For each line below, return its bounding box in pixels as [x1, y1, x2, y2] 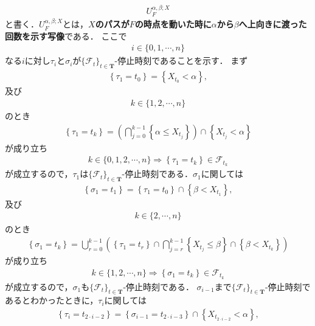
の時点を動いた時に [134, 18, 212, 30]
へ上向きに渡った [238, 18, 307, 30]
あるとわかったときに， [5, 294, 99, 307]
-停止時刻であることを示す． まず [114, 54, 248, 67]
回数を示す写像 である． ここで [5, 29, 127, 42]
